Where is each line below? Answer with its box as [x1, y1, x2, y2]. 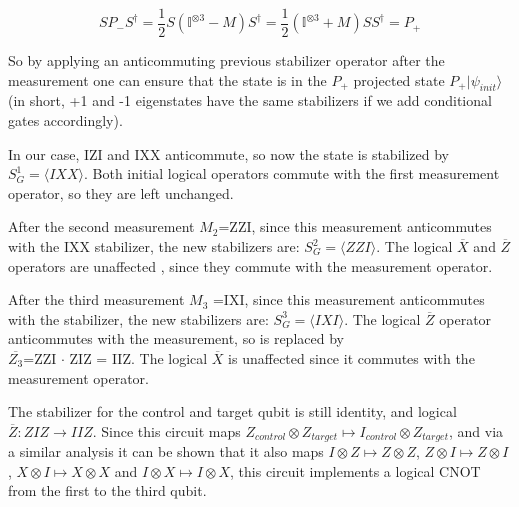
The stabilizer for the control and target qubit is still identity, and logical [8, 401, 457, 422]
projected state [353, 69, 445, 90]
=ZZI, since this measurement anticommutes [218, 216, 492, 237]
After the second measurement [8, 216, 195, 237]
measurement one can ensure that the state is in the [8, 69, 327, 90]
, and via [448, 420, 504, 441]
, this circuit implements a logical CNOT [230, 460, 481, 481]
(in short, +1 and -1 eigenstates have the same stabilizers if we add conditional [8, 90, 492, 111]
